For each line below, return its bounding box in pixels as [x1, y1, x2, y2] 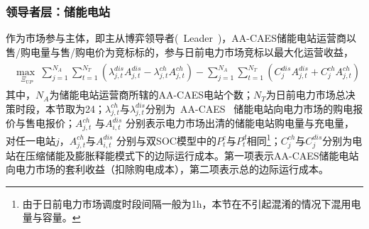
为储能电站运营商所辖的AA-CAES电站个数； [49, 87, 253, 102]
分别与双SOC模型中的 [116, 133, 216, 147]
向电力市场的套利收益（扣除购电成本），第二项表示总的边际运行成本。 [6, 162, 329, 177]
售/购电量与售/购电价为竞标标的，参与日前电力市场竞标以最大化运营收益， [6, 44, 353, 59]
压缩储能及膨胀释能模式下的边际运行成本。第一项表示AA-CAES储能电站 [25, 147, 359, 162]
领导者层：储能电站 [6, 2, 111, 20]
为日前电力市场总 [265, 87, 346, 102]
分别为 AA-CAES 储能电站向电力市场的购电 [145, 101, 353, 116]
